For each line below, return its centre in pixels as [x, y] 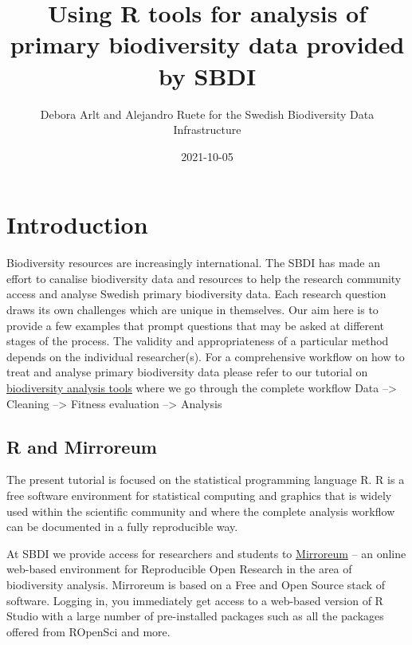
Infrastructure [207, 130]
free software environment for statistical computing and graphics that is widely [199, 495]
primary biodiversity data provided [207, 44]
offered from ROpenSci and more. [88, 631]
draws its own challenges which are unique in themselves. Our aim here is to [192, 309]
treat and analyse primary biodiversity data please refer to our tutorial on [187, 372]
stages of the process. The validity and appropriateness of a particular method [198, 341]
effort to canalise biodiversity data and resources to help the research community [204, 278]
